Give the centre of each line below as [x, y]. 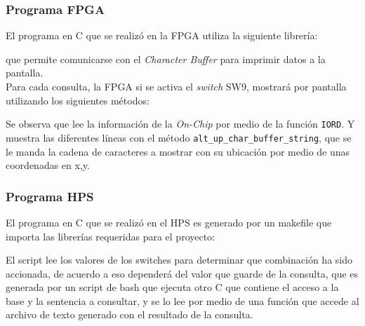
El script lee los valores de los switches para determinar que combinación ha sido [179, 260]
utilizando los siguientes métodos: [78, 100]
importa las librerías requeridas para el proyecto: [111, 236]
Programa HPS [50, 196]
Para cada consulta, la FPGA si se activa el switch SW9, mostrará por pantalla [176, 86]
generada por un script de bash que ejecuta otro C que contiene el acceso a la [172, 287]
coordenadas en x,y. [48, 165]
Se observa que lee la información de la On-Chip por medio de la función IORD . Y [180, 124]
